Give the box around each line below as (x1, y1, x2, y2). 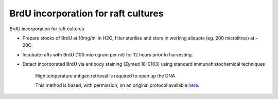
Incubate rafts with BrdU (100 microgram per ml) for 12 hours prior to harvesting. (22, 51, 193, 57)
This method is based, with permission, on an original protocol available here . (35, 82, 200, 88)
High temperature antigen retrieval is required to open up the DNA (35, 72, 175, 79)
